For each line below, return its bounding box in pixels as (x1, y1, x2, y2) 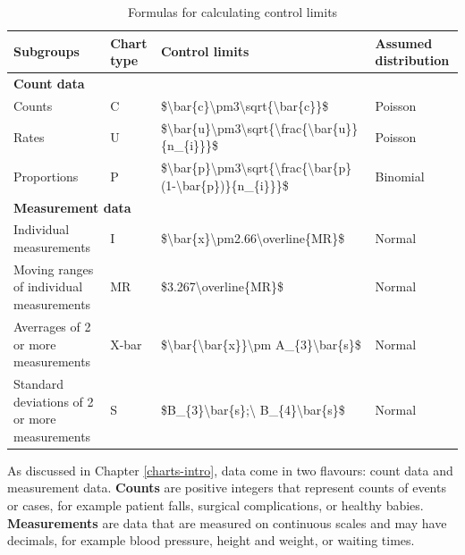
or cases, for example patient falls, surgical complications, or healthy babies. (7, 496, 424, 514)
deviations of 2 (13, 391, 94, 410)
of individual (13, 277, 83, 296)
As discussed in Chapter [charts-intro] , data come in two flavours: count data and (7, 460, 453, 479)
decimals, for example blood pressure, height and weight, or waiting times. (7, 531, 415, 550)
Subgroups (13, 42, 80, 61)
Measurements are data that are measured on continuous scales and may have (7, 513, 447, 532)
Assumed (375, 33, 433, 52)
